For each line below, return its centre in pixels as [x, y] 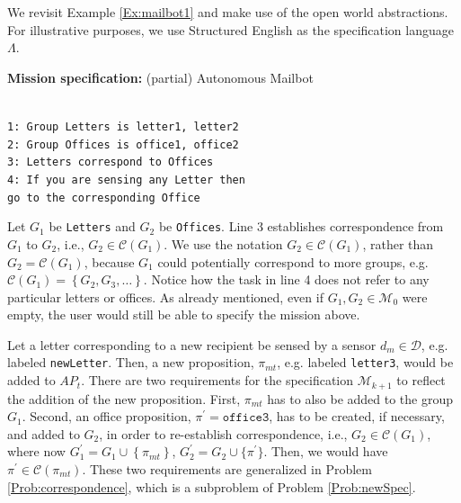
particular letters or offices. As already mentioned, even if [165, 296]
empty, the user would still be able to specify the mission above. [184, 314]
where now [36, 451]
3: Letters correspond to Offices [111, 162]
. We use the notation [223, 243]
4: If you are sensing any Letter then [126, 180]
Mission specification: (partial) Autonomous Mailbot [160, 77]
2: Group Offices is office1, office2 [123, 144]
